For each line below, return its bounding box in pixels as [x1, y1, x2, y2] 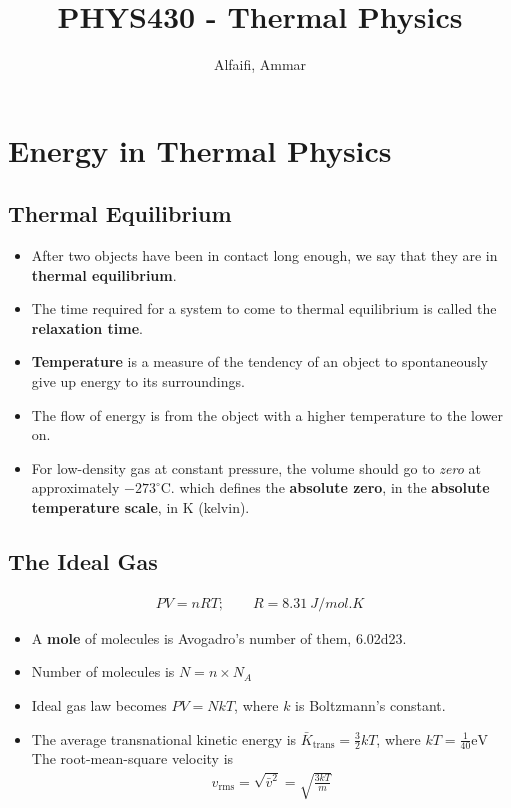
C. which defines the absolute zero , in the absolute [160, 477, 490, 498]
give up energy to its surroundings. [31, 371, 245, 392]
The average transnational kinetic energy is [31, 728, 297, 749]
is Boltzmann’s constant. [295, 695, 446, 716]
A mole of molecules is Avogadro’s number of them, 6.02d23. [31, 627, 407, 648]
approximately [31, 477, 120, 498]
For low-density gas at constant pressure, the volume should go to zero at [31, 457, 481, 478]
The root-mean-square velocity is [31, 748, 234, 769]
